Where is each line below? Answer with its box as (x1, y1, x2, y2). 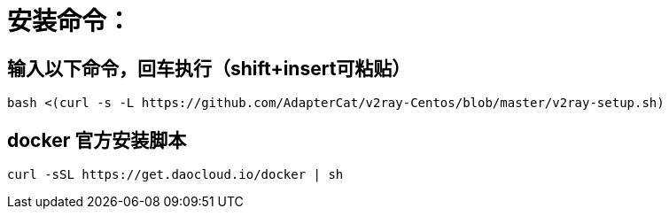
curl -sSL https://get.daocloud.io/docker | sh (7, 167, 344, 182)
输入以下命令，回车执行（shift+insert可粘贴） (7, 57, 411, 80)
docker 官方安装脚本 (7, 128, 187, 151)
